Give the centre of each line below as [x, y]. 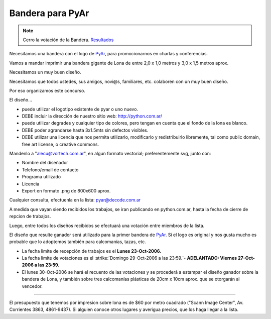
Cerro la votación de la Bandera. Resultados [68, 40]
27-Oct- [246, 258]
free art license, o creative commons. [60, 144]
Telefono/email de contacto [50, 170]
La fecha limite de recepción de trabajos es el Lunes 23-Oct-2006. [92, 251]
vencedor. [32, 286]
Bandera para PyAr [49, 13]
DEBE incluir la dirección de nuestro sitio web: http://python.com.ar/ [92, 116]
